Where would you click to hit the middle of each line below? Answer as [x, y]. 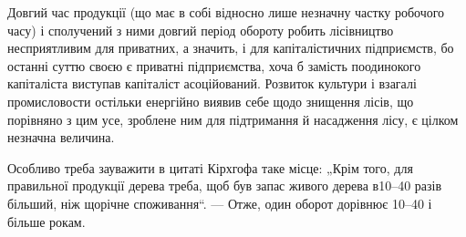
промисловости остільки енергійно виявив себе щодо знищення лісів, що [211, 101]
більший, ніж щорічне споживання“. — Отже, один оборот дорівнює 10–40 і [220, 203]
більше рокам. [47, 221]
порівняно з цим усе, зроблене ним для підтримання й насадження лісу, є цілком [233, 119]
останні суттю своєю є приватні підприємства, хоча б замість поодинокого [214, 65]
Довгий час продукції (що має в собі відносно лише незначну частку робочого [226, 12]
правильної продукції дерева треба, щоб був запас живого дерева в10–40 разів [225, 185]
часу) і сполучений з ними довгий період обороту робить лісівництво [201, 30]
